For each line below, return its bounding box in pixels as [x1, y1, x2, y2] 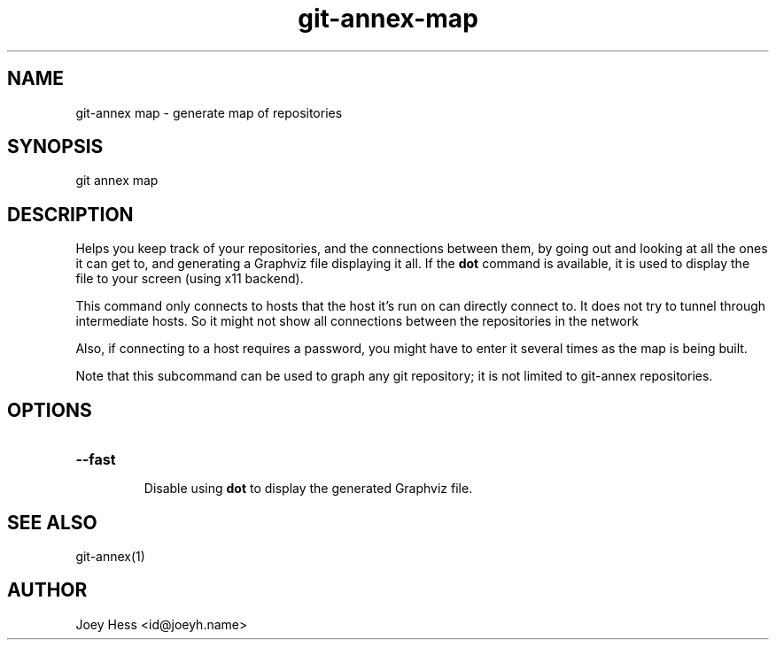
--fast [75, 451, 116, 469]
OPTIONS [7, 398, 92, 421]
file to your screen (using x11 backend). [75, 271, 304, 287]
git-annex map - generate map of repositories [75, 104, 343, 120]
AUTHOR [7, 579, 88, 602]
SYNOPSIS [7, 135, 104, 158]
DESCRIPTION [7, 203, 134, 226]
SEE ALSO [7, 511, 97, 534]
